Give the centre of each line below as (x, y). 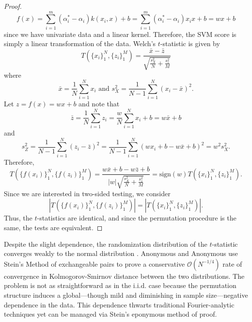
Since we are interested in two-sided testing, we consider (87, 193)
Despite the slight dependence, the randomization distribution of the (106, 244)
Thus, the (18, 218)
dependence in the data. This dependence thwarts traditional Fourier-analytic (119, 304)
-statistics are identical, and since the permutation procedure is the (137, 218)
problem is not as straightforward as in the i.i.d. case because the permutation (120, 285)
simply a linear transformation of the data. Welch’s (80, 43)
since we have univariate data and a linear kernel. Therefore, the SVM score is (120, 34)
